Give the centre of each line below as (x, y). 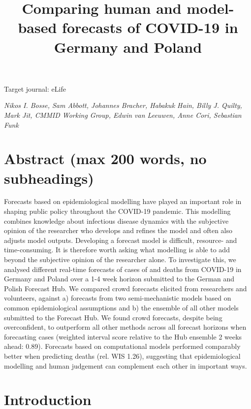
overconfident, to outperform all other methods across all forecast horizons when (125, 327)
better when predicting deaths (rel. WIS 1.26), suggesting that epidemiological (122, 356)
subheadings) (49, 178)
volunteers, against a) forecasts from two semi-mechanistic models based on (118, 298)
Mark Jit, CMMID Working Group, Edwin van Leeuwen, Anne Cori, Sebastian (123, 115)
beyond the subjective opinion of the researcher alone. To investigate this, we (120, 259)
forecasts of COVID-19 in (150, 27)
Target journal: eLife (35, 88)
